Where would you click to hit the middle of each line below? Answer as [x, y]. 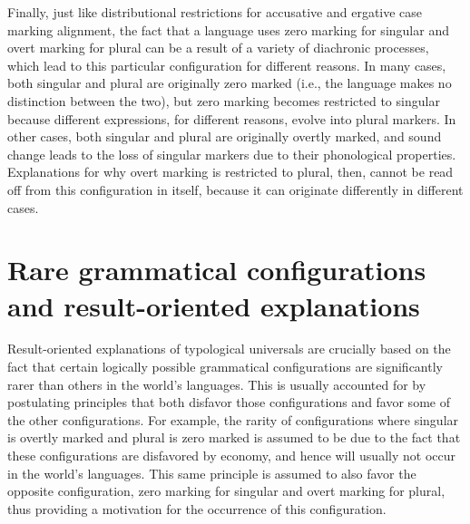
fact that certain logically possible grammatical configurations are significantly [225, 367]
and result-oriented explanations [214, 305]
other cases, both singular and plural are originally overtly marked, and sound [225, 136]
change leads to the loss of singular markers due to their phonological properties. [232, 154]
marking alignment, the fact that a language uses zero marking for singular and [228, 29]
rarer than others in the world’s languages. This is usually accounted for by [217, 384]
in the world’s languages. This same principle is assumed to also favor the [212, 473]
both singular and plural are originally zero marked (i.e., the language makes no [230, 83]
